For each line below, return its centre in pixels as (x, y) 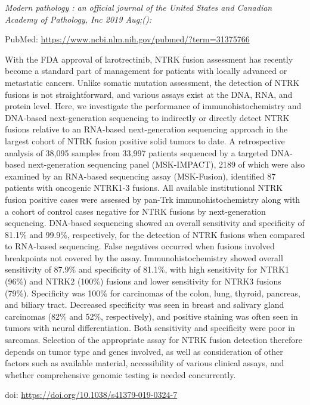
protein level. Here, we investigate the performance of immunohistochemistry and (153, 106)
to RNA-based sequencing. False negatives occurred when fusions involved (140, 246)
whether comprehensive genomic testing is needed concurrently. (120, 374)
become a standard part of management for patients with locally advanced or (146, 71)
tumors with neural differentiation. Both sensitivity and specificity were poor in (150, 328)
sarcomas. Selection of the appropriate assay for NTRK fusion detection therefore (154, 340)
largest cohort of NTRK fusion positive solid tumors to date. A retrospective (145, 140)
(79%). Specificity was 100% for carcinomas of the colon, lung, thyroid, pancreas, (153, 293)
